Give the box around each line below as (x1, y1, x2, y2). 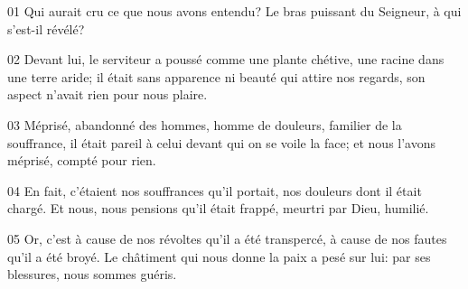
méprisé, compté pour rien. (7, 151, 156, 170)
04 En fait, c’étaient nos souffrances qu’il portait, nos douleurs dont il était (7, 181, 422, 200)
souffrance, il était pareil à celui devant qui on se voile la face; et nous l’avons (7, 133, 436, 152)
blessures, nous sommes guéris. (7, 265, 177, 284)
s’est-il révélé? (7, 19, 85, 38)
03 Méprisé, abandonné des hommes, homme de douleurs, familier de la (7, 115, 402, 134)
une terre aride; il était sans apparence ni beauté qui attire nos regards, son (7, 67, 426, 86)
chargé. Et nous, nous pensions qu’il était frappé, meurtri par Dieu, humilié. (7, 199, 429, 218)
